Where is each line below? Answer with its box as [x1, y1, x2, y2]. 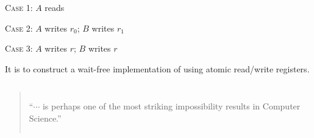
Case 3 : [5, 42, 33, 55]
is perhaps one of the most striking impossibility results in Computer [42, 100, 301, 112]
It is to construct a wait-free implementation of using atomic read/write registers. [5, 62, 310, 75]
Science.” [29, 111, 62, 124]
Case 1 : [5, 1, 33, 13]
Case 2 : [5, 21, 33, 34]
